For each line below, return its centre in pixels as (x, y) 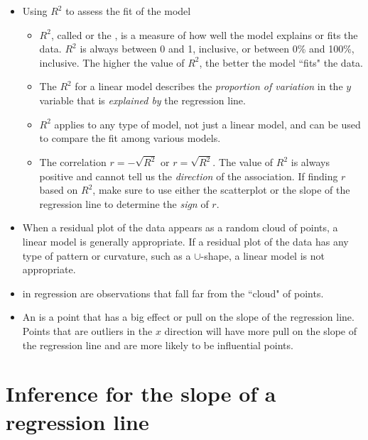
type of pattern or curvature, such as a (107, 255)
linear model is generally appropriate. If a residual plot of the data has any (185, 241)
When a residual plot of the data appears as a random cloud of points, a (180, 227)
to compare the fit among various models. (130, 138)
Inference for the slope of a (141, 394)
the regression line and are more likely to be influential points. (158, 345)
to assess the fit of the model (128, 11)
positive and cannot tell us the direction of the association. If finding (189, 176)
